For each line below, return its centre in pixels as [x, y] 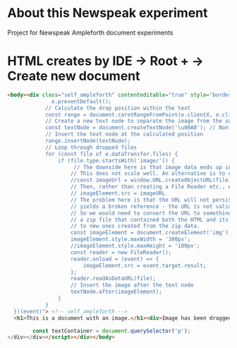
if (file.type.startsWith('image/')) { [116, 160]
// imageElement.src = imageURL [118, 193]
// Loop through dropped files [91, 147]
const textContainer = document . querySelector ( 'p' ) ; [112, 331]
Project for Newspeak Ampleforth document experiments [90, 32]
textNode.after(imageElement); [116, 292]
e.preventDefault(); [82, 101]
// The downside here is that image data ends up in [153, 167]
